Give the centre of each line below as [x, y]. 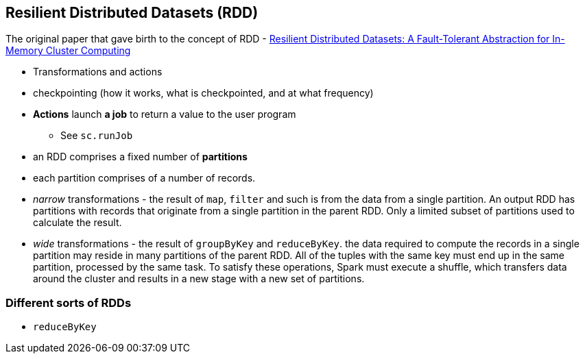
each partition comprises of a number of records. [144, 178]
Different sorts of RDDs [69, 302]
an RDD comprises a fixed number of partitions [140, 157]
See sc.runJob [97, 136]
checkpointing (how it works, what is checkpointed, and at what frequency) [203, 93]
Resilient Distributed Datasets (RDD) [132, 13]
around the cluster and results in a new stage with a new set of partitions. [199, 279]
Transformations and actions [98, 72]
